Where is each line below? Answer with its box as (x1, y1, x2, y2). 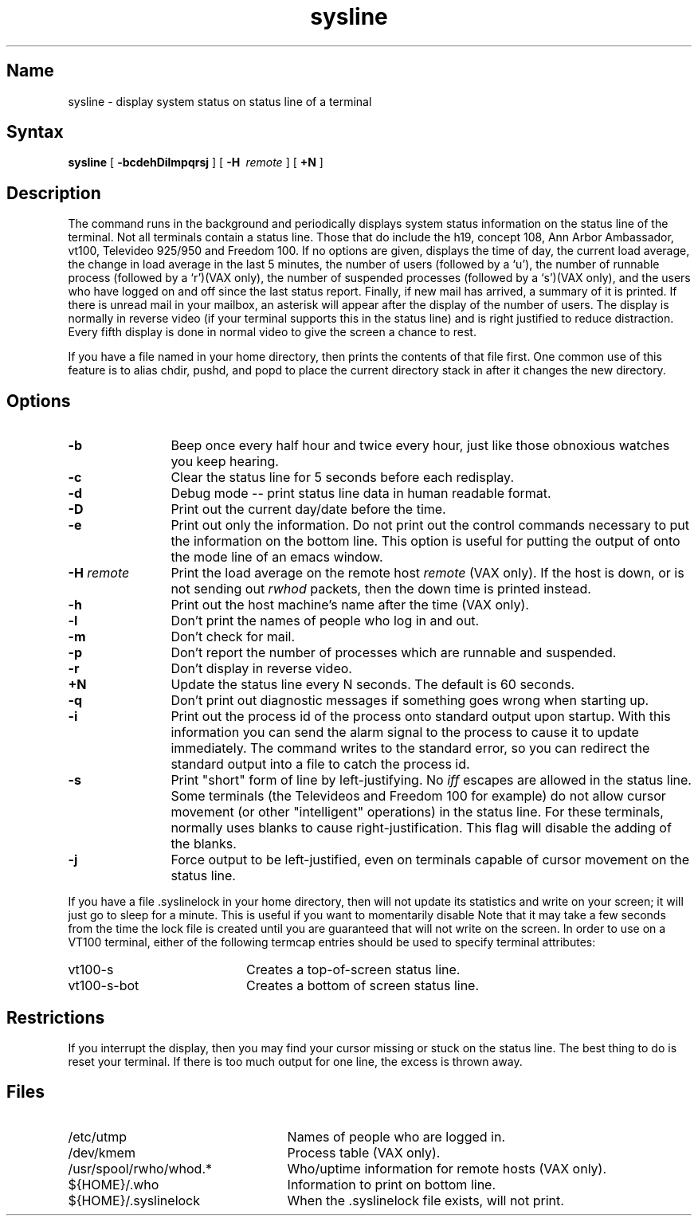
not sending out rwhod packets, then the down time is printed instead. (171, 581, 591, 597)
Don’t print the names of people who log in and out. (171, 613, 480, 629)
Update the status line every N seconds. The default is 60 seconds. (171, 676, 575, 693)
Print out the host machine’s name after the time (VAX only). (171, 597, 529, 613)
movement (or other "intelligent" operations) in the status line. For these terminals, (171, 804, 664, 821)
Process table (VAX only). (287, 1144, 441, 1161)
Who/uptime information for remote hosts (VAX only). (287, 1160, 607, 1177)
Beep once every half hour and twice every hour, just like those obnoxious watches (171, 437, 670, 454)
